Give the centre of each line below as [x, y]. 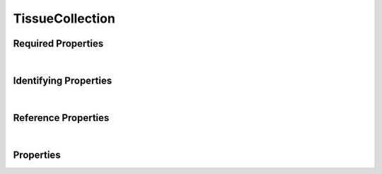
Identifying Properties [63, 80]
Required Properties [58, 43]
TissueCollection [64, 18]
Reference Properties [61, 118]
